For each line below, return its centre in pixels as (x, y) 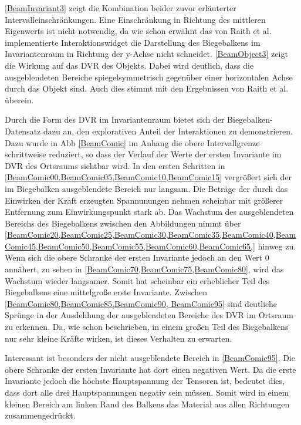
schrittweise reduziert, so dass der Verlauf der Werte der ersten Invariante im (143, 154)
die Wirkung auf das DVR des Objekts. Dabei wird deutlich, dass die (129, 65)
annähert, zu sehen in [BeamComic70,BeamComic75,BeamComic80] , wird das (144, 269)
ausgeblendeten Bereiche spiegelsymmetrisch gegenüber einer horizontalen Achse (149, 77)
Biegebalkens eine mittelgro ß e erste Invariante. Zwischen (106, 292)
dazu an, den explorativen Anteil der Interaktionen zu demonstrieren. (168, 131)
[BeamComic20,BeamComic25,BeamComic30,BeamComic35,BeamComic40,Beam (150, 235)
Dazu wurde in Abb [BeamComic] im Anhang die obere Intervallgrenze (132, 142)
